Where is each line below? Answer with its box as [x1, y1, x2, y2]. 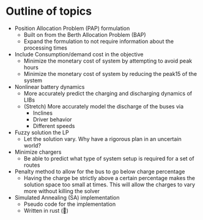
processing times [23, 44, 68, 51]
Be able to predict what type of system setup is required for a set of [23, 154, 194, 162]
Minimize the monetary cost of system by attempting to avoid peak [23, 57, 193, 64]
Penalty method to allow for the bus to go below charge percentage [14, 167, 185, 175]
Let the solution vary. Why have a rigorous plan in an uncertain [23, 135, 182, 142]
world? [23, 142, 41, 149]
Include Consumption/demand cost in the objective [14, 50, 144, 58]
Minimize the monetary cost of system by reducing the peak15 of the [23, 70, 197, 77]
